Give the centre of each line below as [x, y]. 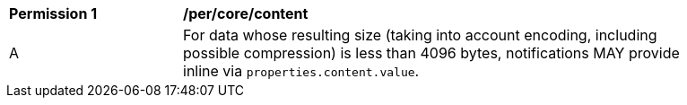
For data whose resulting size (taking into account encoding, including [420, 35]
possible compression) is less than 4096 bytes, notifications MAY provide [431, 53]
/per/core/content [246, 13]
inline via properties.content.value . [301, 71]
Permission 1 [53, 13]
